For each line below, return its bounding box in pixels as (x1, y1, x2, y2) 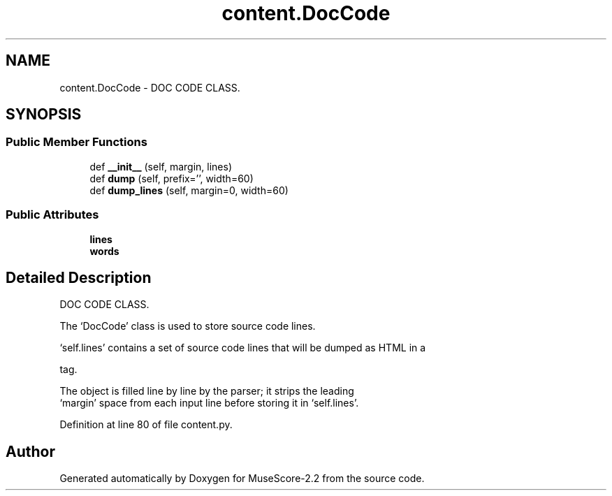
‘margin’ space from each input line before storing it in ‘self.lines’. (59, 397, 359, 409)
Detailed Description (6, 268, 152, 286)
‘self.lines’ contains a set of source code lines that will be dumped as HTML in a (59, 342, 426, 354)
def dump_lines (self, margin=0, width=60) (89, 184, 289, 196)
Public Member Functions (6, 135, 147, 149)
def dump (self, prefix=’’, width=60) (89, 172, 254, 184)
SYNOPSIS (6, 105, 82, 124)
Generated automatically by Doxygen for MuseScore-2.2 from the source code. (59, 472, 425, 485)
